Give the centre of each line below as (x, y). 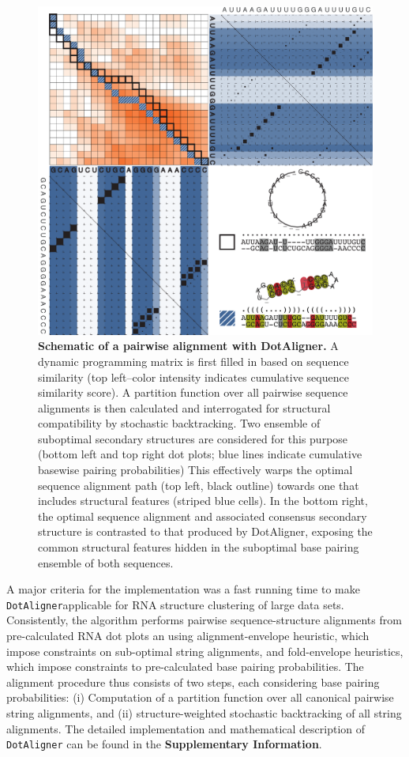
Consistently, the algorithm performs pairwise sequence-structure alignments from (204, 620)
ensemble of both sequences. (106, 562)
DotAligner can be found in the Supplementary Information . (164, 744)
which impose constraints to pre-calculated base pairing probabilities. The (185, 667)
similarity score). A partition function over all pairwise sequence (193, 392)
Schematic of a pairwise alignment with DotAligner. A (188, 346)
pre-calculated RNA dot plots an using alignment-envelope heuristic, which (188, 636)
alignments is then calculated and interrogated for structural (184, 407)
